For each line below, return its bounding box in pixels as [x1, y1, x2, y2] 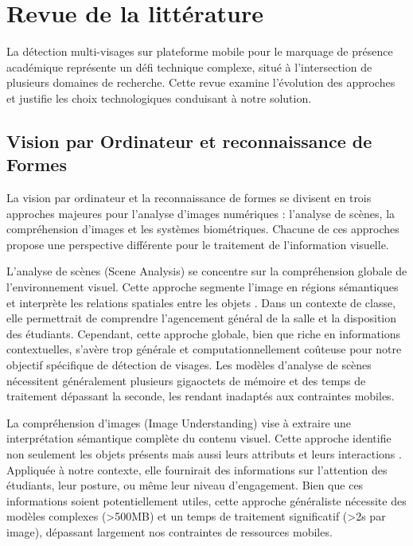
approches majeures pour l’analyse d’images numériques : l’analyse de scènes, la [6, 205, 395, 221]
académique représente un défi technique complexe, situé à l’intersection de [6, 58, 372, 75]
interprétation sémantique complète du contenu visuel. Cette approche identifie [6, 430, 392, 447]
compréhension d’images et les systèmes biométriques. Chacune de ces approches [6, 220, 399, 237]
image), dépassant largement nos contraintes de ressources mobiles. [6, 523, 333, 540]
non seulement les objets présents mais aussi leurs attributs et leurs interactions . [6, 446, 402, 462]
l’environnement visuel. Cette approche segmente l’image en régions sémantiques [6, 279, 399, 295]
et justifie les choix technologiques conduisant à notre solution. [6, 89, 312, 106]
